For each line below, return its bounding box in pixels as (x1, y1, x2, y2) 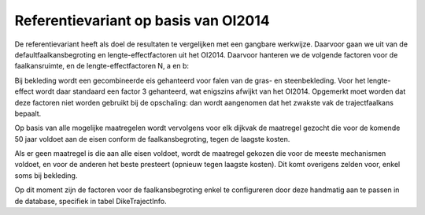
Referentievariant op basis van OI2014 (14, 12, 271, 29)
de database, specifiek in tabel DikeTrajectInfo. (14, 196, 167, 206)
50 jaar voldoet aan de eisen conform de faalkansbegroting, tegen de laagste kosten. (14, 134, 290, 143)
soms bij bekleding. (14, 170, 78, 180)
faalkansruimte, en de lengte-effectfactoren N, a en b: (14, 61, 189, 71)
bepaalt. (14, 109, 42, 118)
